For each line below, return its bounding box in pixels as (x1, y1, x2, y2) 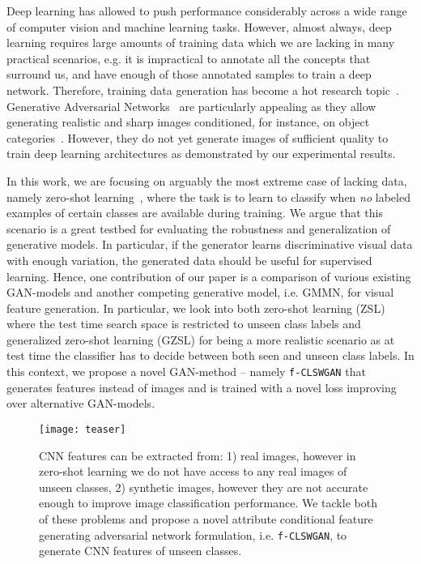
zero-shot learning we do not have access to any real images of (39, 463, 347, 480)
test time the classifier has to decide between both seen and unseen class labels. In (6, 347, 415, 364)
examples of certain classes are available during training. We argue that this (6, 204, 383, 221)
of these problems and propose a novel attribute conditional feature (39, 510, 373, 527)
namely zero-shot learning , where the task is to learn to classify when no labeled (6, 188, 410, 205)
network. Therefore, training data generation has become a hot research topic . (6, 81, 399, 98)
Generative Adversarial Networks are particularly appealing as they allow (6, 97, 376, 114)
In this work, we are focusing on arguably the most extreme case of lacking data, (6, 172, 407, 189)
